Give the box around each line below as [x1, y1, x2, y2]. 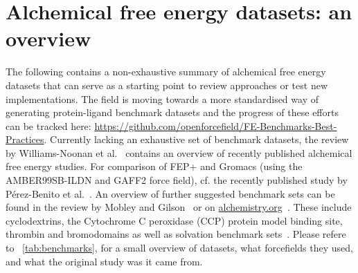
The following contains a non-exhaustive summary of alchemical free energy [6, 64, 326, 79]
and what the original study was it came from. [6, 254, 203, 268]
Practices [6, 132, 44, 147]
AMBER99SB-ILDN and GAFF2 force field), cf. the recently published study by [6, 173, 348, 187]
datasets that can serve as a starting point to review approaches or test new [6, 77, 328, 92]
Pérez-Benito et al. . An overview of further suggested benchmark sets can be [6, 186, 335, 200]
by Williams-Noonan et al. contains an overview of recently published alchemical [6, 145, 352, 160]
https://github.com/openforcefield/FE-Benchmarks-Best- [94, 118, 337, 133]
